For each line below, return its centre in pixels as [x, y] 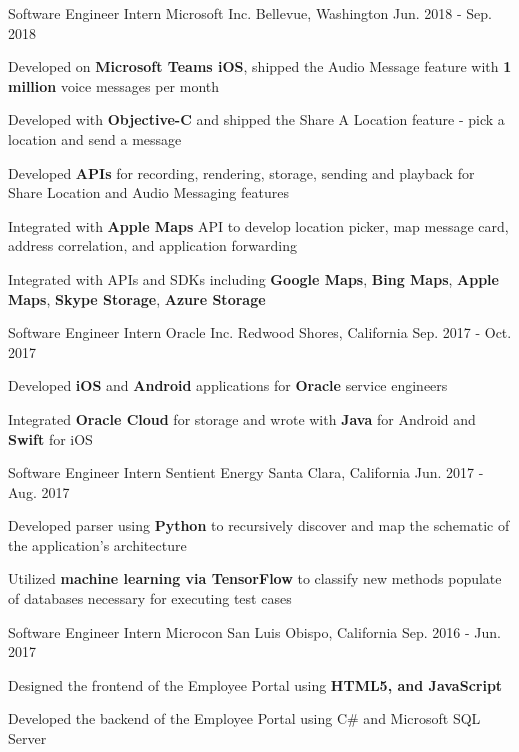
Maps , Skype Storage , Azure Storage [137, 298]
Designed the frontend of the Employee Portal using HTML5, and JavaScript [255, 684]
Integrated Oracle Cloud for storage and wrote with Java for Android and [242, 418]
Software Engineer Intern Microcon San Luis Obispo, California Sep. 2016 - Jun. [254, 631]
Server [27, 738]
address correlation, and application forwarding [152, 245]
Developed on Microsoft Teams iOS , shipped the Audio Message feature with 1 [260, 66]
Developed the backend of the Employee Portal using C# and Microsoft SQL [244, 718]
